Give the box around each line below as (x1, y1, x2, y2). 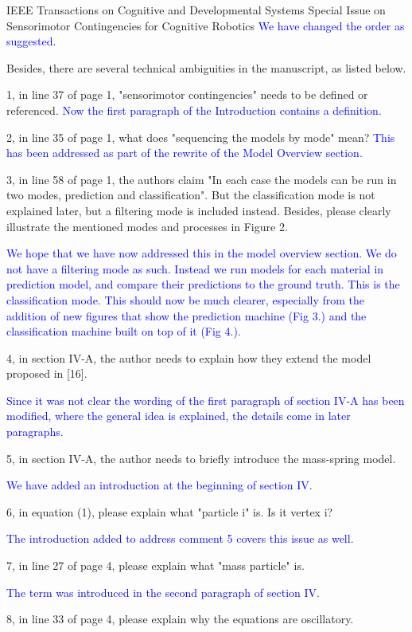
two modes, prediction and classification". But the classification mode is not (6, 186, 375, 203)
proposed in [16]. (6, 365, 87, 382)
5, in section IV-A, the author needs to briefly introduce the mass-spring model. (6, 449, 396, 466)
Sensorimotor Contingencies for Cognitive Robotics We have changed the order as (6, 17, 405, 33)
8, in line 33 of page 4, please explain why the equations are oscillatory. (6, 610, 354, 627)
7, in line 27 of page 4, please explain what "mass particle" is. (6, 557, 305, 574)
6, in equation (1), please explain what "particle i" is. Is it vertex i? (6, 503, 333, 520)
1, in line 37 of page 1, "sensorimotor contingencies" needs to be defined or (6, 86, 368, 103)
